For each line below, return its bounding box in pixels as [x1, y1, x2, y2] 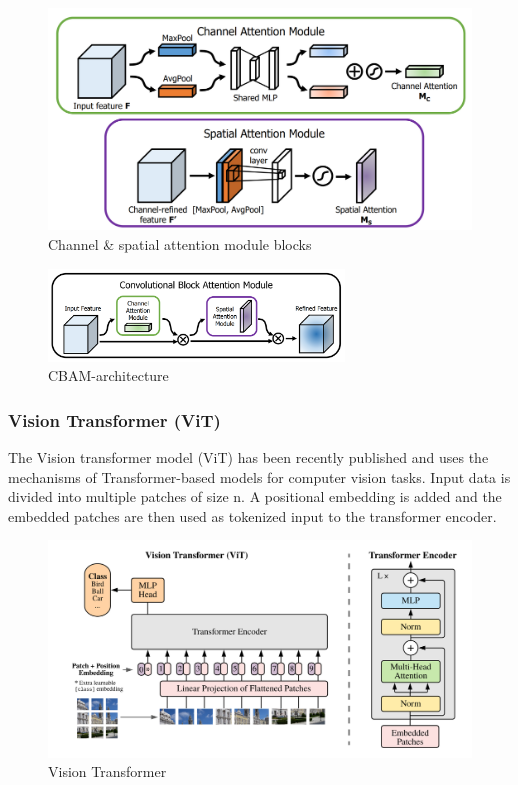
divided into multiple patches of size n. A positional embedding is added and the [8, 486, 502, 507]
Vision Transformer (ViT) [8, 407, 221, 432]
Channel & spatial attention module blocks [48, 233, 312, 254]
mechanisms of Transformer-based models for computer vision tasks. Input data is [8, 466, 511, 487]
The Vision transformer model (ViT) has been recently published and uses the [8, 446, 489, 467]
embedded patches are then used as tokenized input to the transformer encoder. [8, 505, 497, 526]
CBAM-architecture [48, 365, 169, 386]
